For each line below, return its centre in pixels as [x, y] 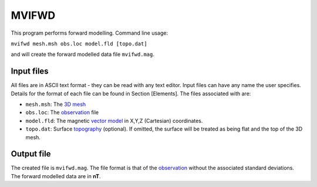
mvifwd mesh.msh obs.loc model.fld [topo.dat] [79, 44]
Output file [31, 154]
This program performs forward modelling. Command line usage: [90, 33]
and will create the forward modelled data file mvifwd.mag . [83, 54]
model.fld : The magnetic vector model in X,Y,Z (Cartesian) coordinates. [114, 121]
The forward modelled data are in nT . [56, 176]
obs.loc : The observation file [62, 112]
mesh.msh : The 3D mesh [56, 104]
